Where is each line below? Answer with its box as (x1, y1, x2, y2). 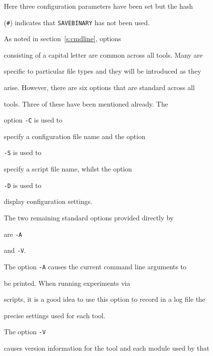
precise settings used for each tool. (4, 310, 105, 320)
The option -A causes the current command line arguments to (4, 261, 186, 271)
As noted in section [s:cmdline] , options (4, 33, 121, 44)
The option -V (4, 326, 46, 337)
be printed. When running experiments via (4, 278, 130, 288)
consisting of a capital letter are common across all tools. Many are (4, 49, 203, 60)
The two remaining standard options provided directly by (4, 212, 174, 222)
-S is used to (4, 147, 42, 157)
